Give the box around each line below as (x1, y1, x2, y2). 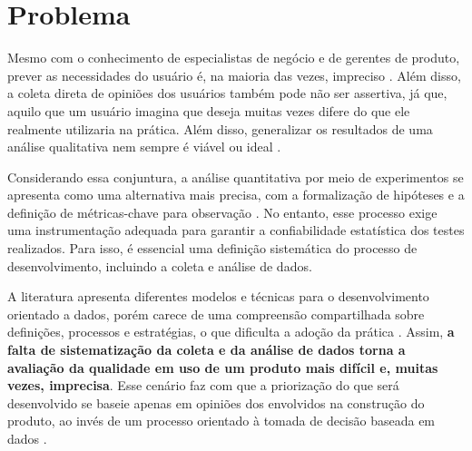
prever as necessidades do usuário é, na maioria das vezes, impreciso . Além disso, (7, 65, 461, 84)
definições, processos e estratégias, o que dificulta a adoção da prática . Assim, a (7, 322, 455, 341)
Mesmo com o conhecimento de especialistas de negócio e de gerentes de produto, (7, 48, 460, 67)
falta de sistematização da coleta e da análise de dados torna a (7, 340, 406, 359)
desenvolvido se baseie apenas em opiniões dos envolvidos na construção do (7, 393, 425, 412)
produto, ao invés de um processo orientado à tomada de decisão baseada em (7, 411, 436, 430)
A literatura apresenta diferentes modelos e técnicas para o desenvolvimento (7, 287, 429, 306)
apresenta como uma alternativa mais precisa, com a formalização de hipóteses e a (7, 185, 465, 204)
